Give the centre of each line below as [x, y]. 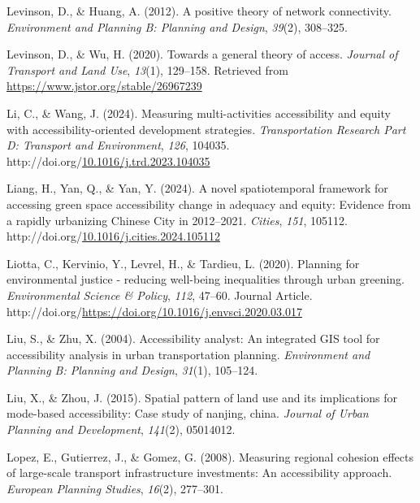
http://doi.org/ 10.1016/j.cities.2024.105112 [114, 236]
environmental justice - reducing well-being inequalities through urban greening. [206, 279]
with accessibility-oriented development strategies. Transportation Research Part [206, 129]
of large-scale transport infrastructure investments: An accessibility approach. [199, 473]
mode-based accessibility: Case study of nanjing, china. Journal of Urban [188, 413]
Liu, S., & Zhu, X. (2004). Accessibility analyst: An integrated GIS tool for [193, 338]
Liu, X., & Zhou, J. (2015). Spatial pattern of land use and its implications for [202, 397]
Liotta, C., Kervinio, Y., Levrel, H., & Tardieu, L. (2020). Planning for [183, 263]
